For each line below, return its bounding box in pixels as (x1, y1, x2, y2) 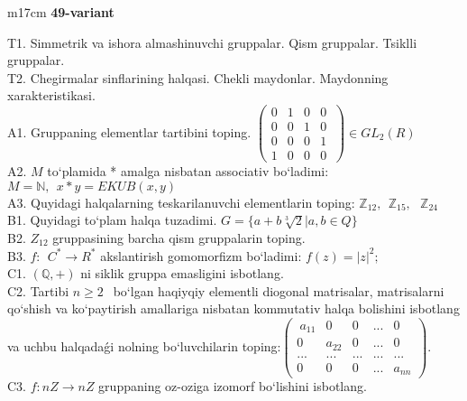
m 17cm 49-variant (7, 3, 114, 21)
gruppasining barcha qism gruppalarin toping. (52, 228, 306, 247)
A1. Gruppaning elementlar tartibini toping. (7, 122, 252, 141)
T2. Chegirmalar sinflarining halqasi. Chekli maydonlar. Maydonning (7, 68, 389, 87)
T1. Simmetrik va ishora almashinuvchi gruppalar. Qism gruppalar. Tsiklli (7, 33, 417, 51)
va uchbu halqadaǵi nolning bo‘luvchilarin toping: (7, 336, 281, 355)
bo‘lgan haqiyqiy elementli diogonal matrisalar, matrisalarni (113, 281, 444, 300)
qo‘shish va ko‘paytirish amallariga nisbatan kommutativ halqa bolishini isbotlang (7, 299, 460, 318)
